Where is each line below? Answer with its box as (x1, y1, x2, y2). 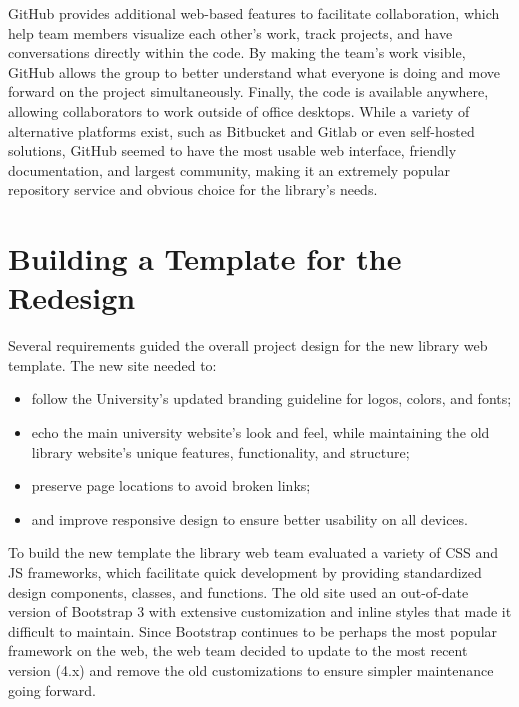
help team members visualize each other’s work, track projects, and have (8, 22, 453, 43)
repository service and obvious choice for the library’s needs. (8, 179, 378, 200)
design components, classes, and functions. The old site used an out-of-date (8, 581, 469, 602)
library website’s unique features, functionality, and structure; (31, 441, 410, 462)
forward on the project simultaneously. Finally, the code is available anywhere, (8, 81, 489, 102)
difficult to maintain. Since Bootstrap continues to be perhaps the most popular (8, 620, 498, 641)
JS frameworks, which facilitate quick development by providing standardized (8, 562, 482, 582)
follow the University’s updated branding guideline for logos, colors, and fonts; (31, 388, 512, 409)
